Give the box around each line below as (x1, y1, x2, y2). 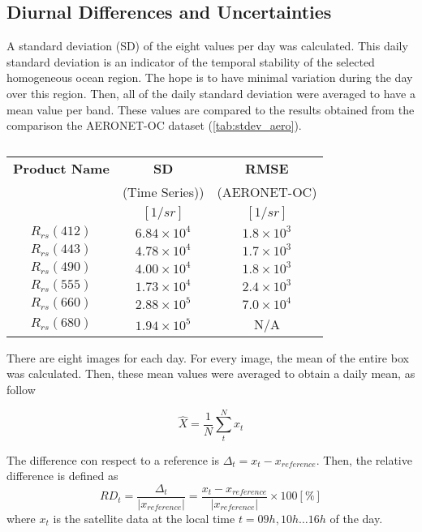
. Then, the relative (316, 451, 412, 468)
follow (6, 380, 36, 397)
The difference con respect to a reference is (6, 451, 219, 468)
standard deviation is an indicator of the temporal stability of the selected (6, 53, 375, 70)
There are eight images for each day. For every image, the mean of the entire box (6, 349, 409, 366)
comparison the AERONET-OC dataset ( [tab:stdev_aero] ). (6, 117, 302, 134)
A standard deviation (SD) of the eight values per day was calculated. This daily (6, 37, 408, 54)
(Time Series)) (122, 182, 205, 201)
